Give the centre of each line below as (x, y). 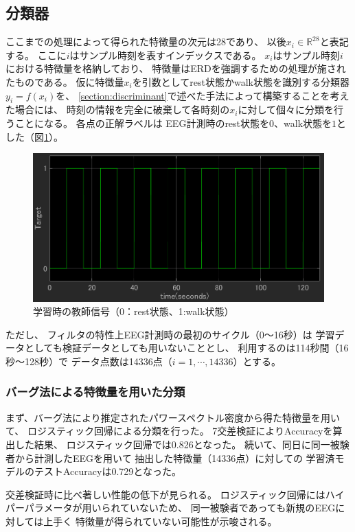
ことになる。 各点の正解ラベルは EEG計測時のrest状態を (142, 123)
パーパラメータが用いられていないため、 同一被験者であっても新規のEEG (171, 508)
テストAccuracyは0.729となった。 (107, 471)
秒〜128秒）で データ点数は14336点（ (89, 361)
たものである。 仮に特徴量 (65, 81)
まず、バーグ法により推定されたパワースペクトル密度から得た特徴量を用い (173, 417)
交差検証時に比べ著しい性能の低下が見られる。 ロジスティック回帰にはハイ (175, 494)
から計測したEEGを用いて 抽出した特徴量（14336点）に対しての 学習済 (175, 458)
